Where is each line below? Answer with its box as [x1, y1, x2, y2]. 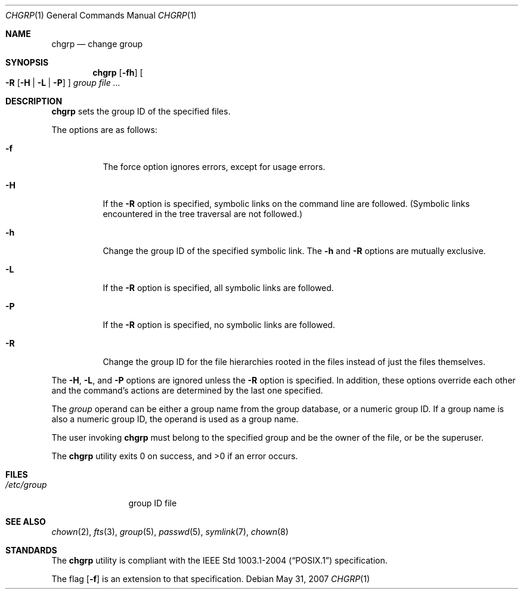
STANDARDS [5, 545, 57, 555]
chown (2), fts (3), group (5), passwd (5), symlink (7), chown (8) [51, 527, 289, 537]
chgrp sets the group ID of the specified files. [51, 106, 231, 116]
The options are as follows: [51, 125, 157, 135]
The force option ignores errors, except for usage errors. [103, 162, 326, 172]
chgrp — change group [51, 39, 143, 49]
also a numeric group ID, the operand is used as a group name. [51, 414, 299, 424]
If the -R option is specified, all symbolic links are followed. [103, 283, 334, 293]
